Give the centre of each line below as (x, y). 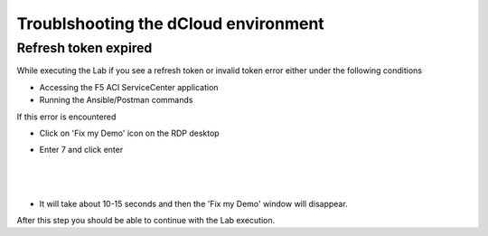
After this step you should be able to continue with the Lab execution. (146, 220)
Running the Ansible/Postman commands (116, 100)
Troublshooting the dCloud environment (170, 24)
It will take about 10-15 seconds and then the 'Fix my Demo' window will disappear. (193, 203)
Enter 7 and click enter (81, 150)
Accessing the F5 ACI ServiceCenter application (129, 87)
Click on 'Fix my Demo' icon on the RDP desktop (130, 133)
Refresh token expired (84, 48)
